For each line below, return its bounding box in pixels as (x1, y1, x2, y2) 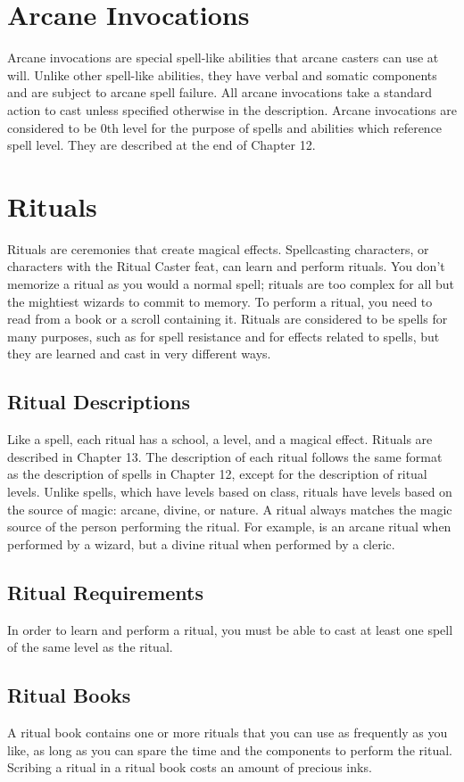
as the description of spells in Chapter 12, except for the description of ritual (7, 465, 427, 483)
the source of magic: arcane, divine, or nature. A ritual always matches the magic (7, 499, 452, 518)
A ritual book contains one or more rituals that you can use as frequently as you (7, 722, 448, 741)
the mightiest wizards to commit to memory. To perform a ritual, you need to (7, 292, 433, 310)
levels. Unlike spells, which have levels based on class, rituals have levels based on (7, 482, 452, 500)
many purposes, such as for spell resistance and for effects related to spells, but (7, 326, 440, 345)
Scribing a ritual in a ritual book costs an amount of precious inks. (7, 758, 372, 777)
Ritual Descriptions (7, 388, 191, 416)
